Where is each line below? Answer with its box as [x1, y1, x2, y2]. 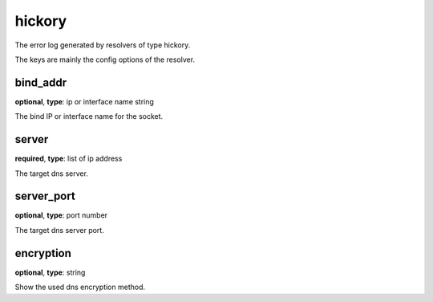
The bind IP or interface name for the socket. [14, 112, 164, 121]
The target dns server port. [14, 225, 104, 235]
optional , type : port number [14, 210, 108, 220]
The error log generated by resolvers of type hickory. [14, 40, 191, 50]
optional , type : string [14, 267, 86, 277]
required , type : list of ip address [14, 153, 123, 164]
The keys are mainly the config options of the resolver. [14, 55, 196, 64]
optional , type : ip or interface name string [14, 96, 154, 106]
